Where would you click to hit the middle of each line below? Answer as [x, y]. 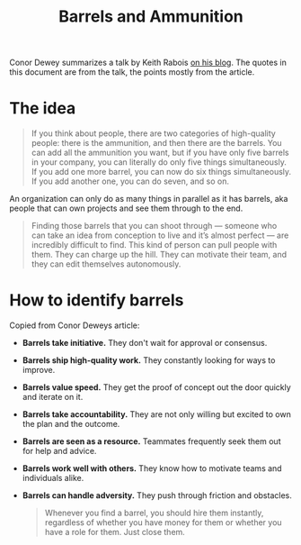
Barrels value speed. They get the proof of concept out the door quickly [157, 387]
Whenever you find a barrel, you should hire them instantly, [154, 513]
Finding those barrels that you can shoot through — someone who [154, 226]
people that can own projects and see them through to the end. [126, 208]
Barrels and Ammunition [151, 17]
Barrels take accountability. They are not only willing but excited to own [157, 414]
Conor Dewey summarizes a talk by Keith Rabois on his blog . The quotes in [148, 63]
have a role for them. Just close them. [115, 532]
